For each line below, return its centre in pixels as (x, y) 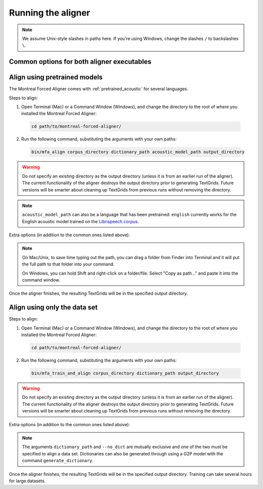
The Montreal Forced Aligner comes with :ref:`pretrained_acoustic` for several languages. (99, 89)
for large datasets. (27, 481)
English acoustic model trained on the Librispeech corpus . (81, 221)
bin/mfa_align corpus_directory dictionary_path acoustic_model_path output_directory (138, 152)
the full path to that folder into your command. (68, 264)
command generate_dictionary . (58, 461)
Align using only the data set (53, 308)
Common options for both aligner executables (80, 62)
